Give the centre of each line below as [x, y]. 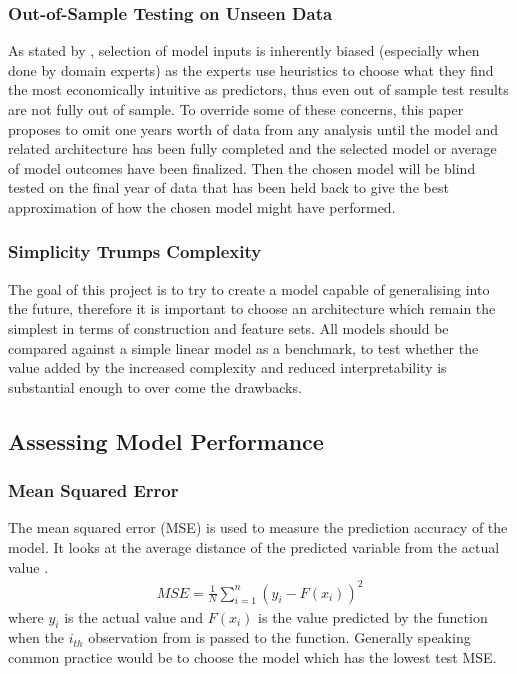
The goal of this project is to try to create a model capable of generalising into [249, 288]
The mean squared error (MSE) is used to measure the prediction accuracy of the [258, 527]
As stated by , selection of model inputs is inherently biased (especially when [244, 50]
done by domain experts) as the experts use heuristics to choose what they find [251, 69]
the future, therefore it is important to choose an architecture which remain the [252, 308]
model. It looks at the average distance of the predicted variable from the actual [254, 546]
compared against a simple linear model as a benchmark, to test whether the [243, 347]
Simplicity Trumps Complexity [135, 251]
